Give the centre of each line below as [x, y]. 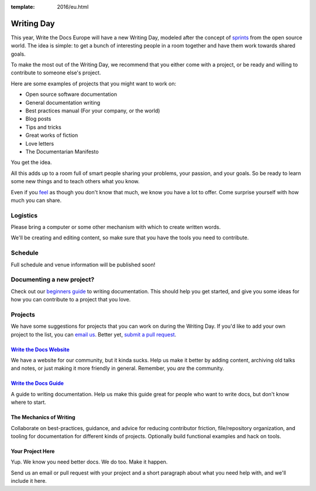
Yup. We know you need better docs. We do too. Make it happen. [89, 462]
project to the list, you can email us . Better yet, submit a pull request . [94, 334]
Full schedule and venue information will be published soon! [83, 265]
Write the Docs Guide [37, 383]
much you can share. [36, 200]
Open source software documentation [71, 94]
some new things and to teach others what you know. [75, 181]
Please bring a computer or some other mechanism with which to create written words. [116, 227]
